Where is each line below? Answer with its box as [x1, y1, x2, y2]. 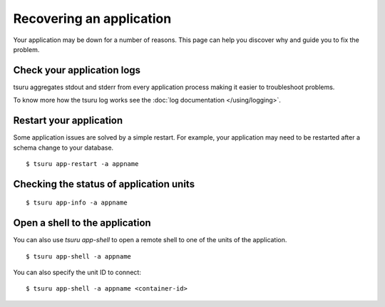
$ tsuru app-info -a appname [26, 199, 128, 207]
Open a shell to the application [13, 217, 151, 229]
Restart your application [13, 115, 123, 127]
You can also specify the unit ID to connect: [13, 268, 142, 277]
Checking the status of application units [13, 178, 195, 190]
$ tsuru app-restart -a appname [26, 160, 139, 167]
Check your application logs [13, 64, 141, 76]
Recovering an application [13, 11, 172, 26]
